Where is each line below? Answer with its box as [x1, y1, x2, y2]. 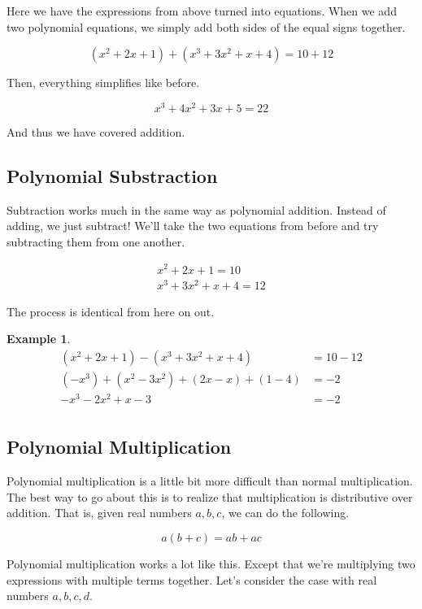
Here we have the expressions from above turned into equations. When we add [7, 2, 397, 19]
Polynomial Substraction [7, 163, 218, 188]
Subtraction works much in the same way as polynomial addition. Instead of [7, 201, 386, 218]
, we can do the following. [221, 504, 350, 521]
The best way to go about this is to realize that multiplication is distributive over [7, 488, 413, 505]
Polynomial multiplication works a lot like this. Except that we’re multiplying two [7, 555, 415, 572]
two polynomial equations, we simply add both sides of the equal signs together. [7, 18, 406, 35]
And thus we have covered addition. [7, 123, 185, 140]
